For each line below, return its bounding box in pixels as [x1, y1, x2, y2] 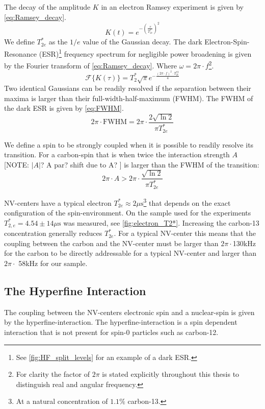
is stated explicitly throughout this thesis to [102, 369, 240, 379]
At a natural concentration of [16, 396, 108, 406]
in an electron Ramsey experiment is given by [101, 2, 244, 12]
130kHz [232, 237, 256, 248]
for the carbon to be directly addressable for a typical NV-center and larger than [4, 248, 257, 258]
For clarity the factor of [16, 369, 90, 379]
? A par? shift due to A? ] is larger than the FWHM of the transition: [40, 159, 259, 170]
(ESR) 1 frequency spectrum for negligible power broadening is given [39, 46, 252, 59]
